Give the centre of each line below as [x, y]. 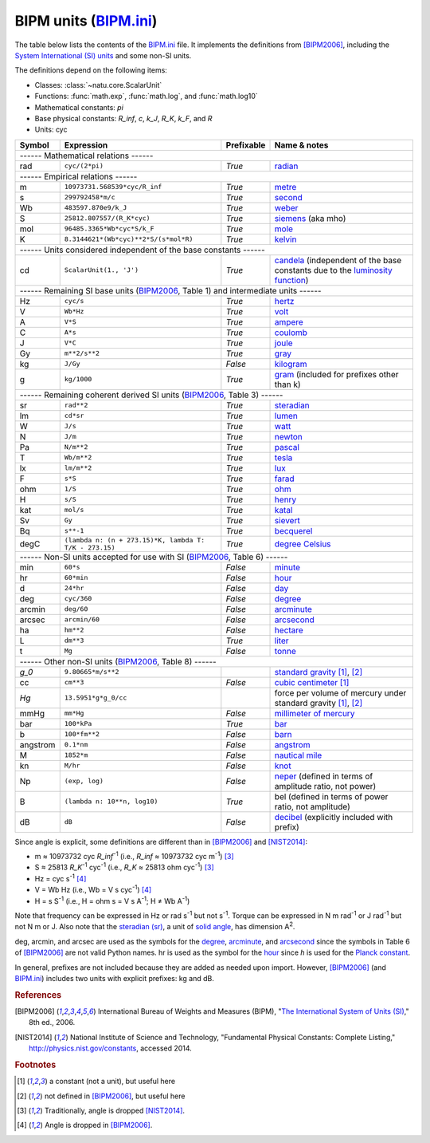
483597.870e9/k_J [96, 208]
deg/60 [76, 609]
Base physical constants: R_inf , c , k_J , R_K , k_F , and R [123, 118]
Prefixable [246, 145]
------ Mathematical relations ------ [86, 156]
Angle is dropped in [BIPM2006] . [99, 1125]
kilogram [291, 364]
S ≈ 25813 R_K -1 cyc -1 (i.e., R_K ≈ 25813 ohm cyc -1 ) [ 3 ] [124, 867]
